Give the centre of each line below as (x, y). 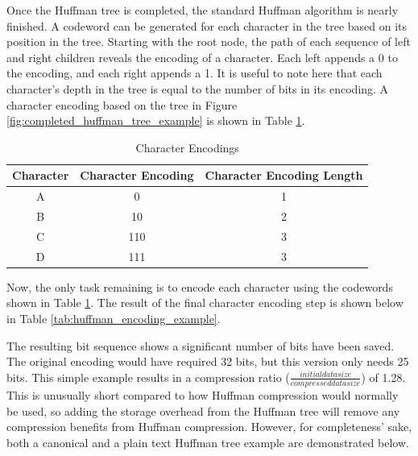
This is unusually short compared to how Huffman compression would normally (203, 395)
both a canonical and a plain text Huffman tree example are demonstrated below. (208, 442)
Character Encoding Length (284, 175)
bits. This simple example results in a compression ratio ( (148, 377)
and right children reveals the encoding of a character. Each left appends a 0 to (202, 57)
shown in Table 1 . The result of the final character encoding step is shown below (205, 303)
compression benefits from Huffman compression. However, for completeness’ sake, (209, 427)
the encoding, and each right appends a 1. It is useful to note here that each (195, 73)
